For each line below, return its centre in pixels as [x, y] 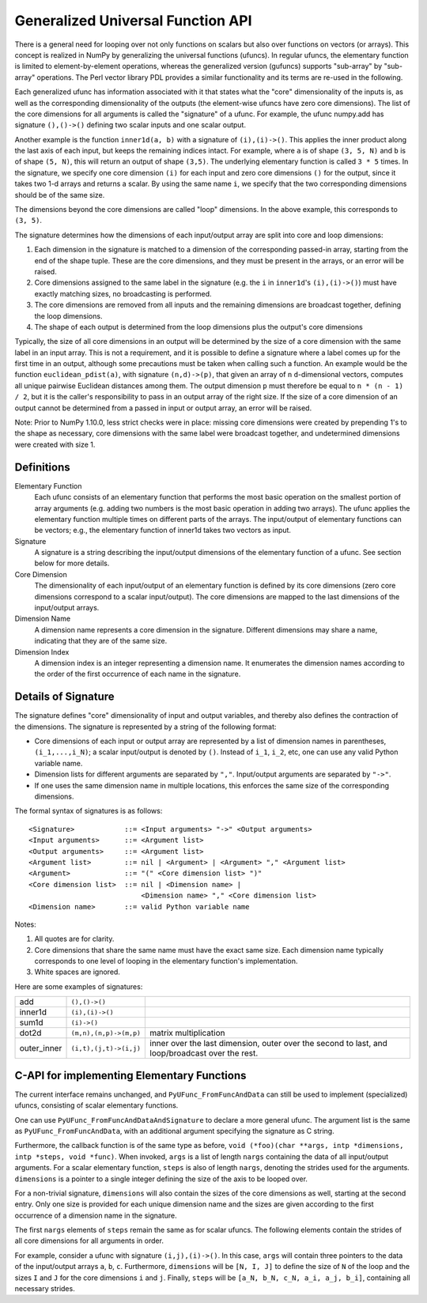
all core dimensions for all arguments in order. [89, 1241]
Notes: [25, 924]
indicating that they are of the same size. [101, 641]
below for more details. [72, 563]
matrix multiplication [187, 1033]
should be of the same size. [60, 195]
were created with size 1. [55, 444]
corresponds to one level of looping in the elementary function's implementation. [166, 961]
